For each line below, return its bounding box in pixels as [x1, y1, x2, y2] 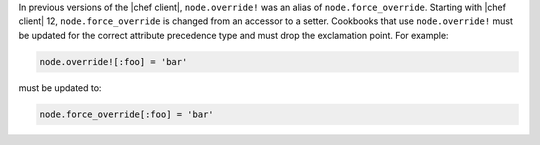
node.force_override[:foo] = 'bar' [39, 108, 214, 120]
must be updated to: [18, 81, 102, 94]
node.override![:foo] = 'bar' [39, 56, 188, 67]
